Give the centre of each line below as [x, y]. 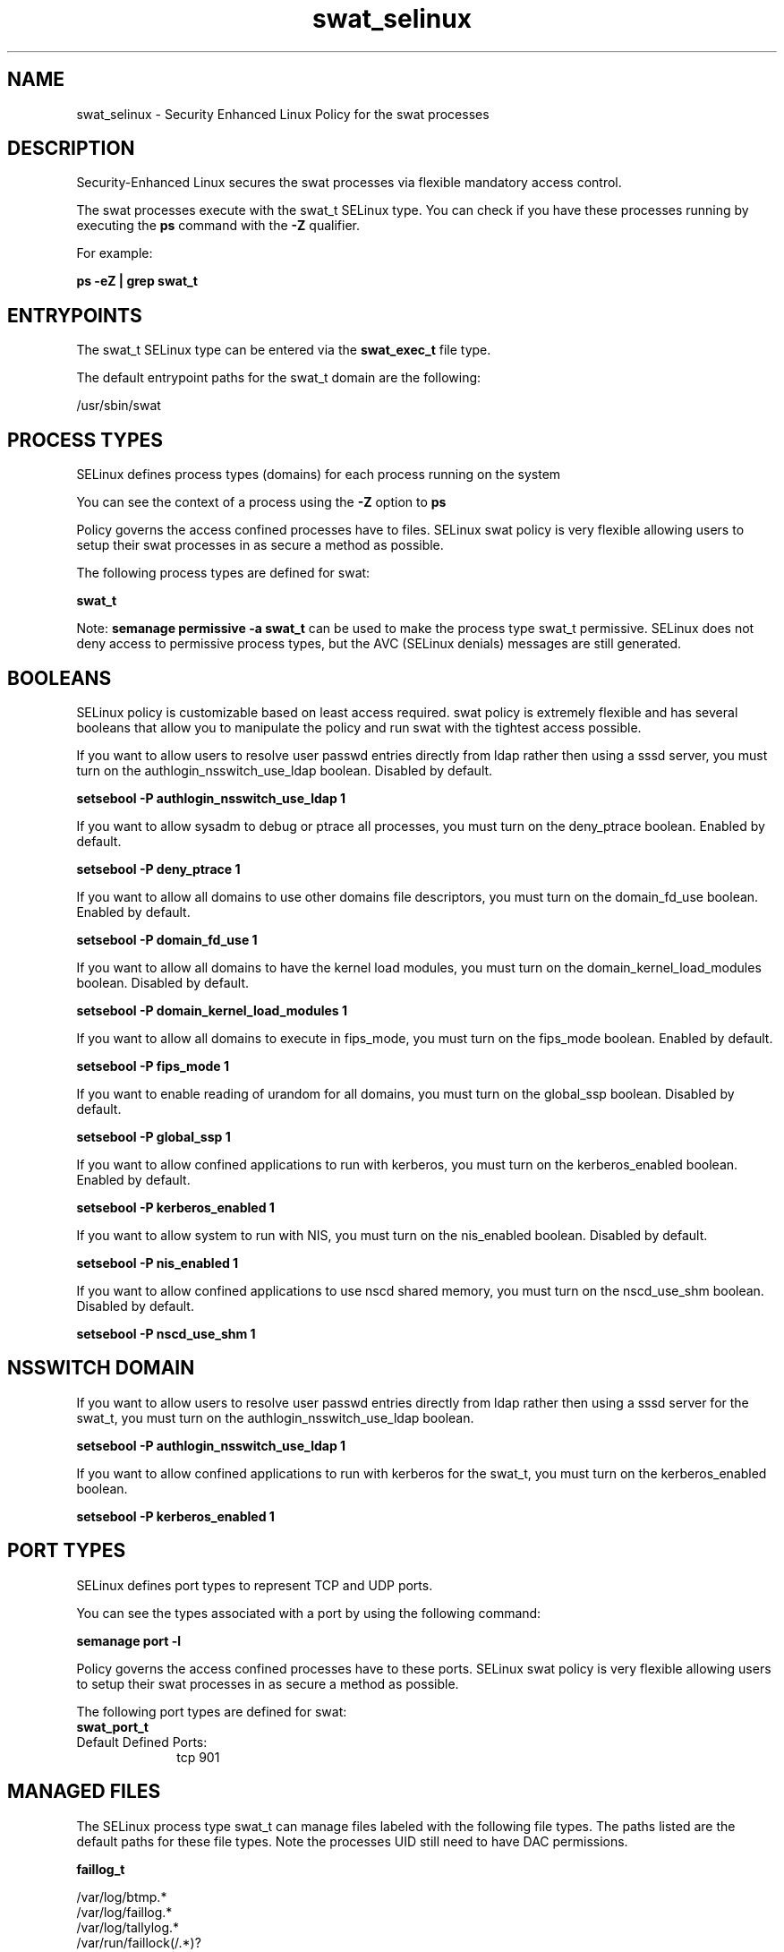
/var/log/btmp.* [122, 1896]
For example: [115, 253]
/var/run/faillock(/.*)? [139, 1942]
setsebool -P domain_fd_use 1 [167, 939]
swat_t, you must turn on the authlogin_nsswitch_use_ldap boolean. [275, 1417]
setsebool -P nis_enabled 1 [158, 1263]
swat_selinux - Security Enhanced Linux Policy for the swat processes [283, 114]
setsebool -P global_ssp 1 [153, 1136]
